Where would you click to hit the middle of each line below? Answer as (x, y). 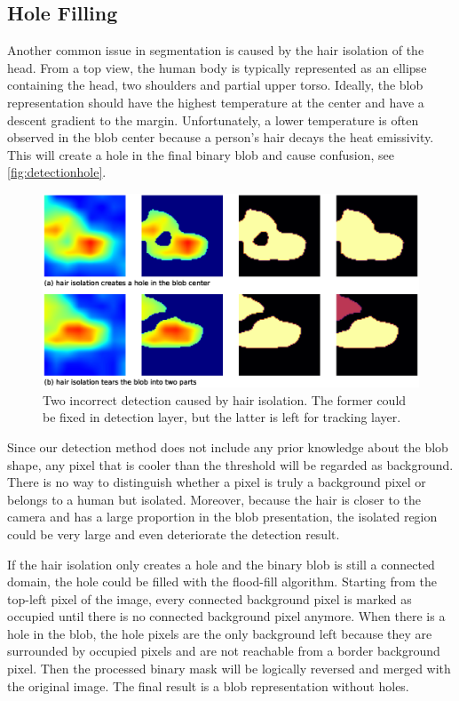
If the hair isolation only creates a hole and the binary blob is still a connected (221, 564)
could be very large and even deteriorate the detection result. (174, 534)
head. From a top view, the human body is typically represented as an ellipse (217, 67)
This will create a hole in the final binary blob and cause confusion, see (201, 154)
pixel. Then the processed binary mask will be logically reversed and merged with (229, 669)
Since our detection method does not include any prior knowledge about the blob (228, 446)
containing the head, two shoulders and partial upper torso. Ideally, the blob (215, 85)
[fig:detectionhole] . (57, 172)
